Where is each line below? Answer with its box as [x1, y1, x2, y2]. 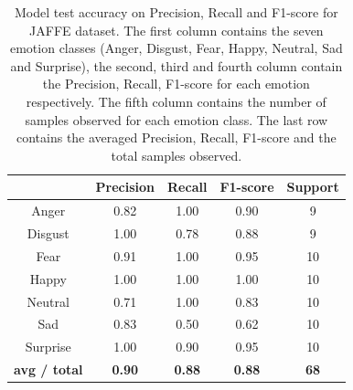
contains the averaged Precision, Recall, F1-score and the [16, 128, 337, 147]
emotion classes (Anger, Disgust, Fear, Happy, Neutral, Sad [9, 38, 343, 58]
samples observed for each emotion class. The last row [25, 110, 328, 129]
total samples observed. [111, 145, 242, 164]
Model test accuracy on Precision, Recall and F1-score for [15, 3, 338, 21]
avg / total [14, 360, 83, 379]
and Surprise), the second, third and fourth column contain [10, 56, 343, 75]
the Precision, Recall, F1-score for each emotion [42, 74, 310, 93]
